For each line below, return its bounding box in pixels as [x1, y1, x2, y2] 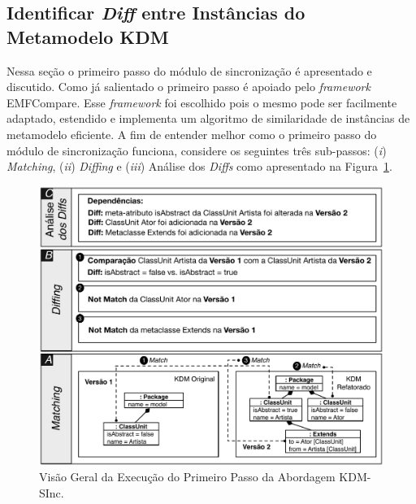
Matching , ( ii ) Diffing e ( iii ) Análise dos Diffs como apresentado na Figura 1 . [6, 158, 392, 175]
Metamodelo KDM [6, 24, 169, 49]
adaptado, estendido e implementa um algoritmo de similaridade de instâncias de [6, 110, 410, 127]
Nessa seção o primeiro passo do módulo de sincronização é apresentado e [6, 62, 372, 79]
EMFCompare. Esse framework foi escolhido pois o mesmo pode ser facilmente [6, 93, 397, 111]
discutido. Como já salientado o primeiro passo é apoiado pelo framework [6, 78, 370, 95]
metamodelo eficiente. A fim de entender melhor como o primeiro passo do [6, 125, 377, 142]
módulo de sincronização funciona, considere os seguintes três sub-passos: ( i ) [6, 141, 387, 159]
